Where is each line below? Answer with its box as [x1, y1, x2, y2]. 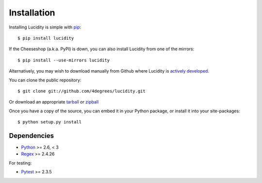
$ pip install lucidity [17, 35, 74, 41]
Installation [9, 7, 55, 18]
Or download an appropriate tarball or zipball [9, 99, 99, 105]
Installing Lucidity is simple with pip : [9, 24, 82, 30]
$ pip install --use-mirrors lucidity [17, 57, 110, 63]
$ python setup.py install [17, 119, 82, 125]
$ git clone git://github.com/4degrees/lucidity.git [17, 88, 146, 94]
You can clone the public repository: [9, 77, 82, 83]
